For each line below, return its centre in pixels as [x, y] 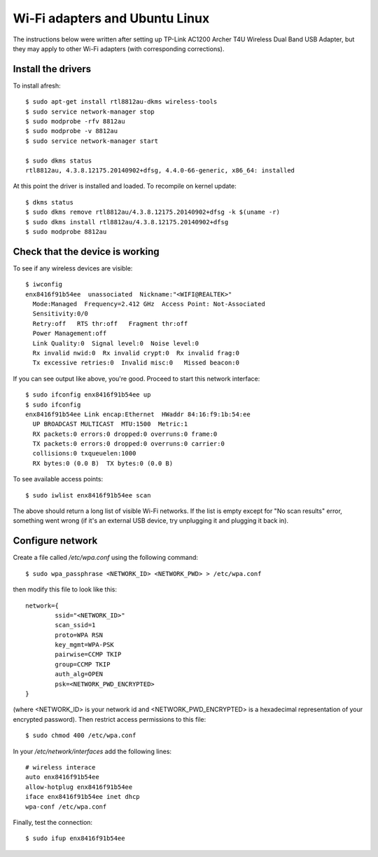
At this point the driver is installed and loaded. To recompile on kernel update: [125, 186]
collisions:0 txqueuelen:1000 [84, 453]
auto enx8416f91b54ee [62, 777]
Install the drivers [52, 69]
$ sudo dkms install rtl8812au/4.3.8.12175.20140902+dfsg [127, 222]
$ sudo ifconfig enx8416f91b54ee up [88, 395]
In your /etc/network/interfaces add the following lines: [92, 751]
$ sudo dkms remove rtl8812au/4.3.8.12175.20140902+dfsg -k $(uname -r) [153, 212]
